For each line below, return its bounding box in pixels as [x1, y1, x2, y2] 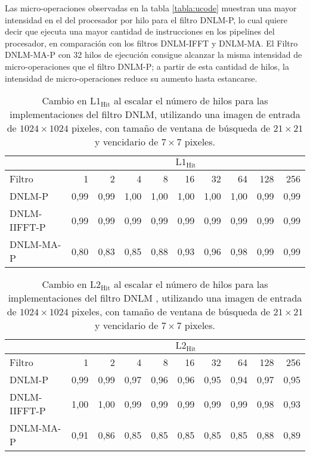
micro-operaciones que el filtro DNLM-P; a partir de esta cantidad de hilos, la [5, 60, 290, 72]
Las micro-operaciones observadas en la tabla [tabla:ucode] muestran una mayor [5, 2, 297, 14]
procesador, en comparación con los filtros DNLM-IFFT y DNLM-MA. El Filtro [5, 36, 298, 49]
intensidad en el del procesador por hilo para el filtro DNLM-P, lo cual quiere [5, 13, 287, 26]
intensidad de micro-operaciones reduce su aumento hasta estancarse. [5, 72, 258, 84]
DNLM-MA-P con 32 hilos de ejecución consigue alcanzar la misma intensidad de [5, 48, 302, 61]
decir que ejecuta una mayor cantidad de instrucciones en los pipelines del [5, 25, 275, 38]
